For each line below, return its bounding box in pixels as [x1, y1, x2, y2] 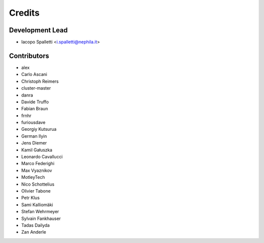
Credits [9, 7, 40, 18]
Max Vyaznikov [21, 167, 52, 173]
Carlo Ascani [21, 72, 47, 77]
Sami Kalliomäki [21, 201, 53, 208]
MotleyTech [21, 174, 45, 180]
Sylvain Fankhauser [21, 216, 61, 221]
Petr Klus [21, 195, 40, 201]
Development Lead [9, 26, 68, 34]
